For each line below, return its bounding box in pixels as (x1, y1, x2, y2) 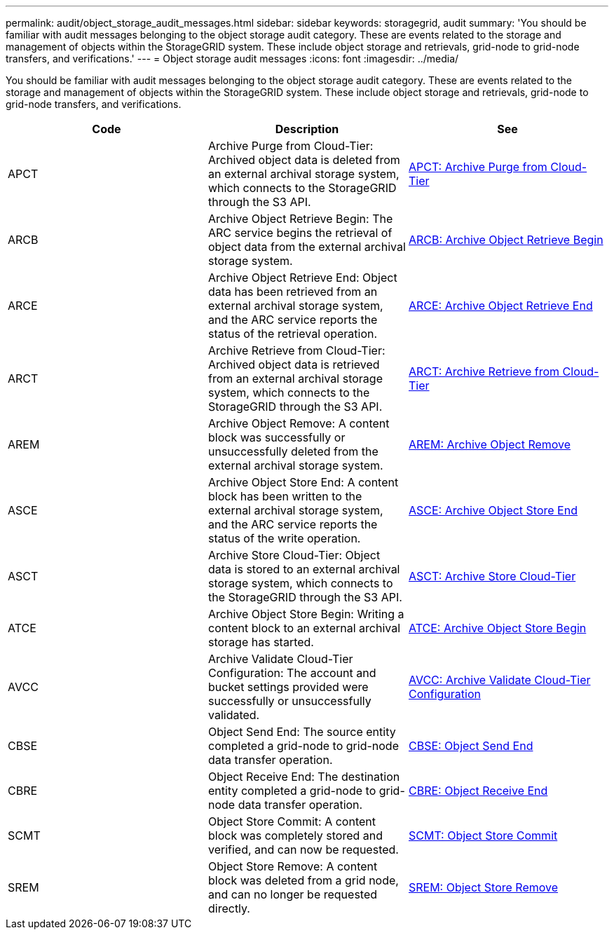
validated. (207, 708, 260, 722)
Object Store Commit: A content (207, 814, 376, 828)
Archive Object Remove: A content (207, 416, 390, 430)
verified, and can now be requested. (207, 842, 399, 856)
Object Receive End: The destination (207, 770, 400, 784)
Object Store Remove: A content (207, 859, 378, 873)
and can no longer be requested (207, 887, 378, 901)
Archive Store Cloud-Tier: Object (207, 548, 381, 562)
